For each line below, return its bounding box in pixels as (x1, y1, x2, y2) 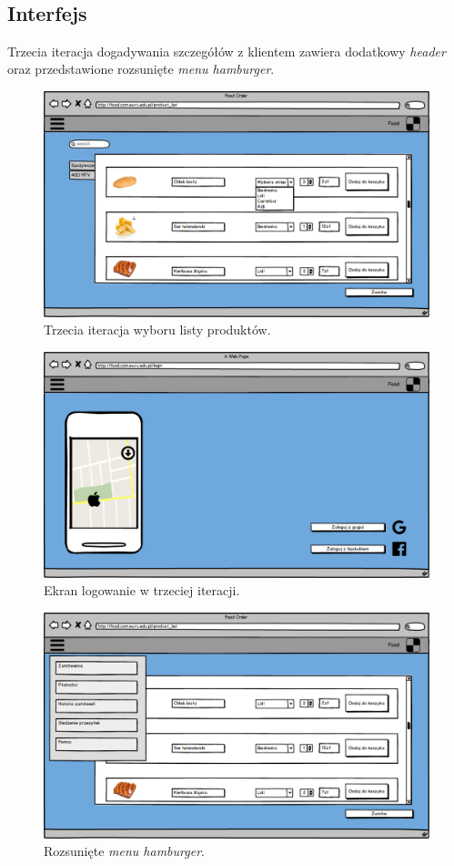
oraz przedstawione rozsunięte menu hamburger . (7, 59, 275, 78)
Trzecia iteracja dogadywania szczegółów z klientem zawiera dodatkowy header (7, 41, 446, 60)
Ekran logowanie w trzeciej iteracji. (44, 581, 240, 600)
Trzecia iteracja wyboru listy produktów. (44, 320, 271, 339)
